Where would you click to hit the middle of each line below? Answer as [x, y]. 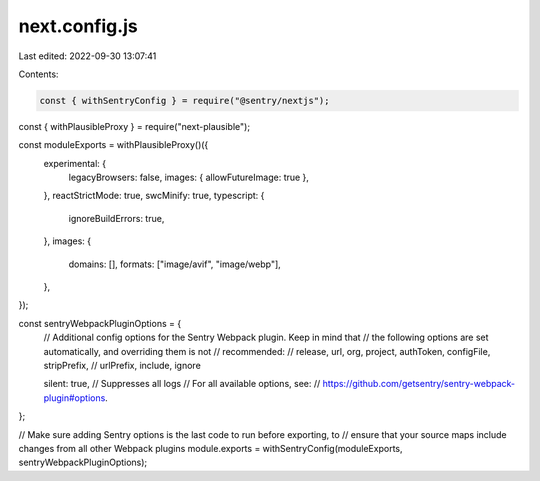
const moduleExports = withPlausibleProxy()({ [113, 145]
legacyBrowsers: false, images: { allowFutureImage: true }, [189, 177]
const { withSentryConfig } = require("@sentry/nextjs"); [184, 100]
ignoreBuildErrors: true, [116, 218]
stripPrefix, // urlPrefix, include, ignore [122, 365]
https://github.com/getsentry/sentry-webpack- [419, 384]
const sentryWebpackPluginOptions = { [100, 323]
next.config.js [78, 26]
